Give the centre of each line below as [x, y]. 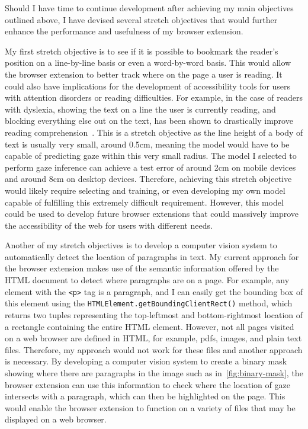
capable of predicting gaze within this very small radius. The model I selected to [151, 156]
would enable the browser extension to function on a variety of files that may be [150, 407]
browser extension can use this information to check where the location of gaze [147, 384]
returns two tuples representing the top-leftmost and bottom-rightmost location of [154, 314]
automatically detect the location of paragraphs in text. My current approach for [152, 256]
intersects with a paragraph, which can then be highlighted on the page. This [145, 396]
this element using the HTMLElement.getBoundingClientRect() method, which [149, 303]
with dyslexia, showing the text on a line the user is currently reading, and [140, 109]
